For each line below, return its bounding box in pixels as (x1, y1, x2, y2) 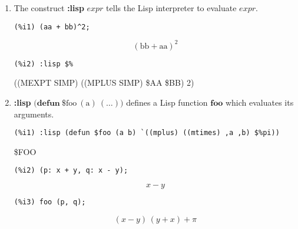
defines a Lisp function (126, 96, 208, 108)
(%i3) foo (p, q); (14, 198, 86, 207)
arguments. (14, 107, 54, 120)
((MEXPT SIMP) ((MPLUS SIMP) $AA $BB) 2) (14, 76, 194, 89)
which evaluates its (225, 96, 294, 108)
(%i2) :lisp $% (14, 59, 74, 68)
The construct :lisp (14, 2, 84, 14)
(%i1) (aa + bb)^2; (14, 22, 90, 31)
